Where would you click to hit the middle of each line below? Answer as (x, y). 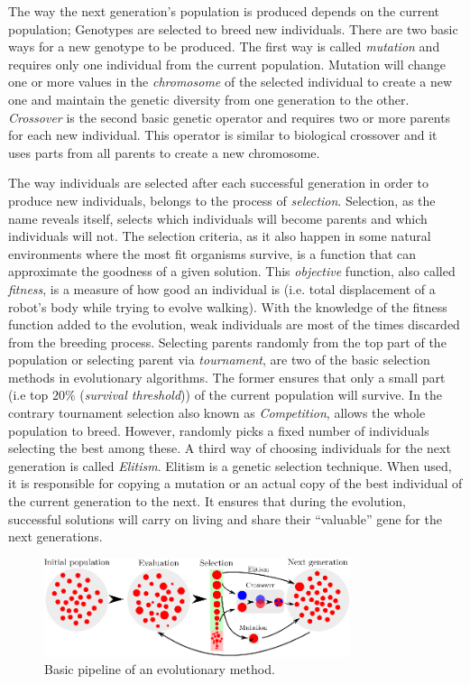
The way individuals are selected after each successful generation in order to (219, 183)
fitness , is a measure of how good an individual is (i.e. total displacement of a (222, 288)
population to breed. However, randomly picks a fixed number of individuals (219, 430)
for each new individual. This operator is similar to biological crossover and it (223, 135)
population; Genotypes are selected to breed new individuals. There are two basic (233, 28)
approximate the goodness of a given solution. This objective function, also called (232, 271)
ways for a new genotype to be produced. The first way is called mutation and (224, 46)
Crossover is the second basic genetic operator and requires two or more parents (230, 117)
